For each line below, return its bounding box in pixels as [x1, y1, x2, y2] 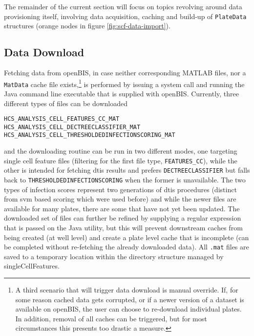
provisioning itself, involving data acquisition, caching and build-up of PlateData [4, 11, 247, 21]
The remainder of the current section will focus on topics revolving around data [4, 1, 242, 11]
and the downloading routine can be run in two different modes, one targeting [4, 146, 237, 156]
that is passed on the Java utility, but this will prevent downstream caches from [4, 223, 243, 233]
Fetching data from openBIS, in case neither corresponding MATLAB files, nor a [4, 67, 246, 78]
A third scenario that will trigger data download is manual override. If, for [15, 285, 238, 295]
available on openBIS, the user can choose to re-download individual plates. [15, 304, 242, 314]
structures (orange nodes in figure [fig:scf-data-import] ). [4, 21, 170, 31]
